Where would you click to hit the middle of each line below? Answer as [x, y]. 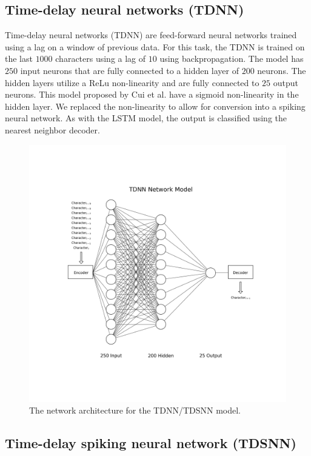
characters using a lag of [101, 59]
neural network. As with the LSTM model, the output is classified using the [146, 118]
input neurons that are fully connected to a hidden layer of [130, 70]
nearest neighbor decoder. [52, 129]
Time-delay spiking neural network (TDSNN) [151, 443]
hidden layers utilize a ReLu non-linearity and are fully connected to [132, 82]
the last [19, 59]
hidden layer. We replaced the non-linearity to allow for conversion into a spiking [155, 106]
